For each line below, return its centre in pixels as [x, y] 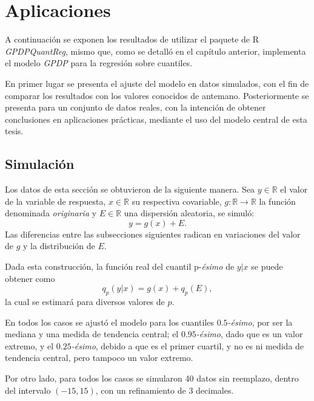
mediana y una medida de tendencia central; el [92, 334]
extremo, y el [29, 345]
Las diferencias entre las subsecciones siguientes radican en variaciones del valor [153, 234]
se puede [267, 266]
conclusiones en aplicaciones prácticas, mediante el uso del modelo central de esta [156, 119]
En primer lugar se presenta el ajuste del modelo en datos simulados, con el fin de [157, 83]
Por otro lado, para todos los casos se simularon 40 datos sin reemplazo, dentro [152, 378]
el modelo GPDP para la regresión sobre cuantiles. [99, 63]
